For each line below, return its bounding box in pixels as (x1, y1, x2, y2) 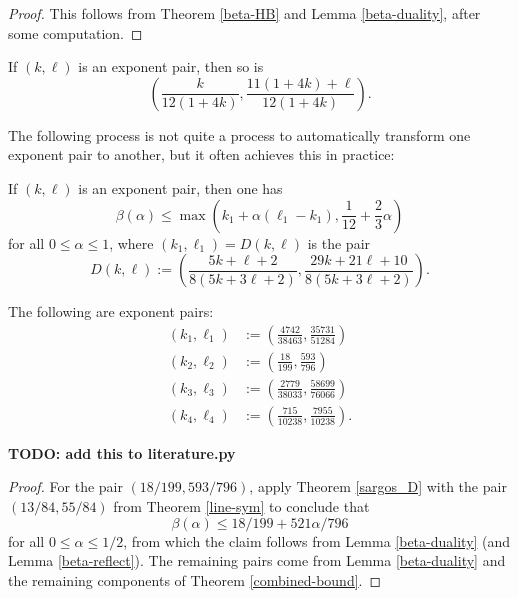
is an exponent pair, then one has (78, 177, 283, 198)
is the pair (307, 232, 371, 253)
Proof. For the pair (8, 476, 123, 497)
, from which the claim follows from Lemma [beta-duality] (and (123, 530, 511, 551)
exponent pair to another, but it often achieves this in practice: (8, 144, 395, 165)
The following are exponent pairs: (8, 301, 214, 322)
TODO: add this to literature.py (8, 442, 236, 463)
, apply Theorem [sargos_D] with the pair (249, 476, 507, 497)
